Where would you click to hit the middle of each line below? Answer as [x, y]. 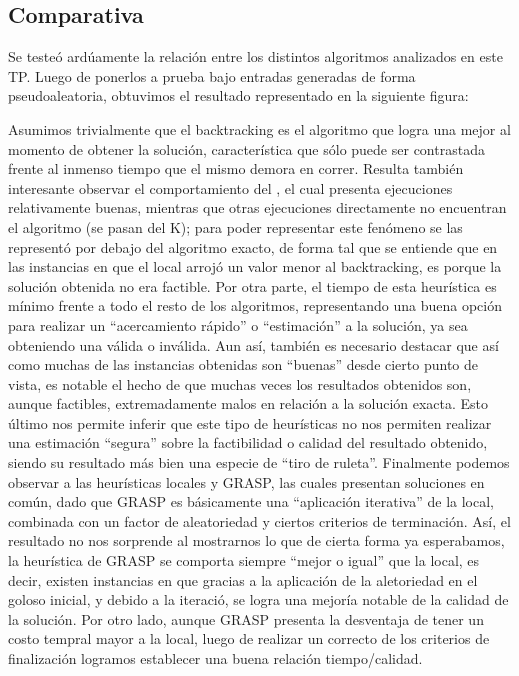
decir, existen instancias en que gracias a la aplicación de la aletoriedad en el [243, 579]
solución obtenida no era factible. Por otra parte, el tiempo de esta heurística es [252, 285]
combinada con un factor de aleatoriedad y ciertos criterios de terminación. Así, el [259, 520]
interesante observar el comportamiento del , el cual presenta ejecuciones [230, 187]
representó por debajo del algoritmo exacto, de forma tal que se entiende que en [253, 246]
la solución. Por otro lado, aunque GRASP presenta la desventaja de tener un [246, 618]
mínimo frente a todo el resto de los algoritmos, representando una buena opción [255, 305]
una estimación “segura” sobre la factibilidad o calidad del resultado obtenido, [248, 442]
